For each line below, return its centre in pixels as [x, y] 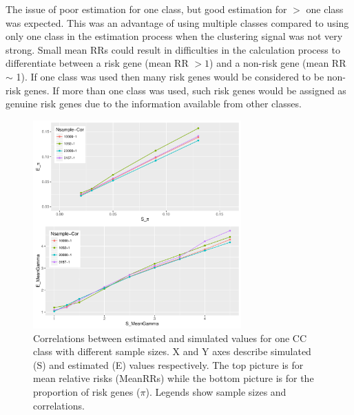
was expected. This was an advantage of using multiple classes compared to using [177, 22]
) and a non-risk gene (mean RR [278, 63]
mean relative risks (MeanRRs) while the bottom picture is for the [174, 378]
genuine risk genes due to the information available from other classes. [154, 104]
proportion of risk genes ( [87, 392]
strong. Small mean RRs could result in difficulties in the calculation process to [173, 49]
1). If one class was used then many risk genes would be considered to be [170, 76]
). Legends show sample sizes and [216, 392]
